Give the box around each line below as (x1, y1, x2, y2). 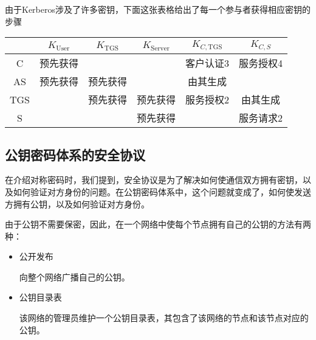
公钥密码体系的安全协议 (5, 145, 145, 164)
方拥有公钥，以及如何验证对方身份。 (5, 197, 149, 210)
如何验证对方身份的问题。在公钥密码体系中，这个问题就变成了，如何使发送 (13, 185, 311, 198)
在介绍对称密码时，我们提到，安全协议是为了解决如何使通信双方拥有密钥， (5, 173, 303, 186)
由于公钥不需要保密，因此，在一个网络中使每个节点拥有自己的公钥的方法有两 (5, 218, 311, 231)
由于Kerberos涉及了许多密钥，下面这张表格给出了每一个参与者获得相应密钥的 (5, 3, 311, 15)
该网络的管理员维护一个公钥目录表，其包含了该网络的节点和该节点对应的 (19, 311, 309, 324)
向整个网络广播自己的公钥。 (19, 270, 130, 283)
